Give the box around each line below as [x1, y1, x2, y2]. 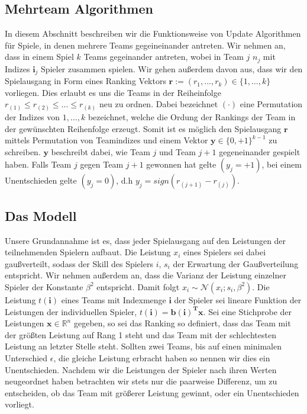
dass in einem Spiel [5, 50, 74, 63]
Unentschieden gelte [5, 174, 77, 187]
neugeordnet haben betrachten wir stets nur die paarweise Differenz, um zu [5, 375, 277, 387]
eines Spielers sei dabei [183, 246, 266, 258]
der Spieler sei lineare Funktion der [174, 293, 302, 306]
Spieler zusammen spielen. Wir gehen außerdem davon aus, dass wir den [41, 62, 303, 75]
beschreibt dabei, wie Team [51, 145, 150, 158]
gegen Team [80, 158, 124, 171]
